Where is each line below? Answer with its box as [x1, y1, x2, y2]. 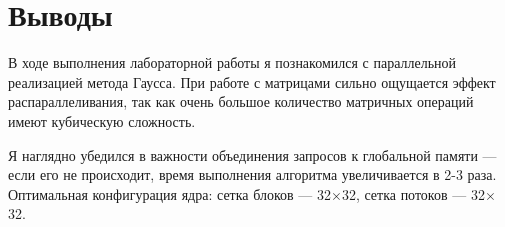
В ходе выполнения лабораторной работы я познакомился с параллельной [8, 52, 457, 73]
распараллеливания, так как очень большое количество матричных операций [8, 91, 474, 112]
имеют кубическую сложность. [8, 110, 196, 131]
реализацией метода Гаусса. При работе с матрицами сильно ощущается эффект [8, 71, 496, 92]
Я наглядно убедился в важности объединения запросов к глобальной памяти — [8, 144, 497, 165]
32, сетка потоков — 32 [341, 183, 485, 204]
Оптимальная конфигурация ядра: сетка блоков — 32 [8, 183, 331, 204]
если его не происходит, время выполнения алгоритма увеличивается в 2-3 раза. [8, 164, 497, 185]
